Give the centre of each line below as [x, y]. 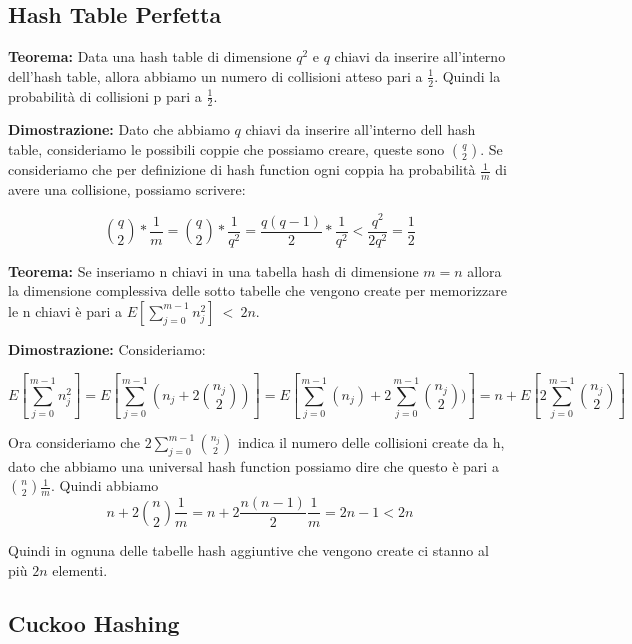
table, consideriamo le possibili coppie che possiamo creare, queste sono [226, 149]
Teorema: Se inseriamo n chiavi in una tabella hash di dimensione [213, 270]
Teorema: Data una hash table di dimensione [150, 56]
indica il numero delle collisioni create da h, [371, 442]
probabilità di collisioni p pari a [105, 95]
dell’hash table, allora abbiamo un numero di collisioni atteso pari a [215, 75]
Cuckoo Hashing [94, 623]
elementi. [80, 569]
